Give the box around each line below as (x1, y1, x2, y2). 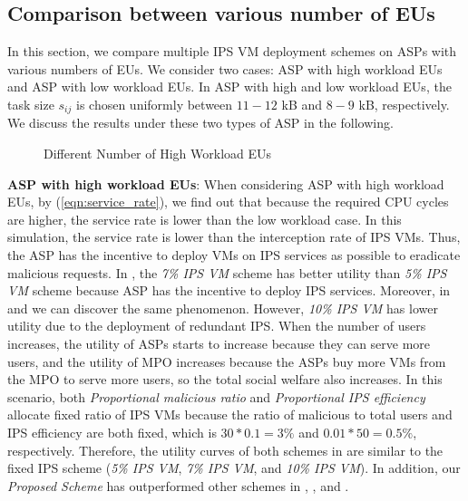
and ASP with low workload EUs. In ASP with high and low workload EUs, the (7, 77, 452, 96)
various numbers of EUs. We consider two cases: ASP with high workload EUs (7, 59, 443, 78)
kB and (281, 94, 323, 113)
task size (7, 94, 54, 113)
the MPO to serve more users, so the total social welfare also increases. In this (7, 370, 443, 389)
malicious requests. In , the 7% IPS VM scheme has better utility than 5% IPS (7, 263, 447, 282)
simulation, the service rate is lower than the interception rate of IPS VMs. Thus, (7, 227, 461, 246)
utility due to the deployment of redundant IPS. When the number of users (7, 316, 426, 335)
